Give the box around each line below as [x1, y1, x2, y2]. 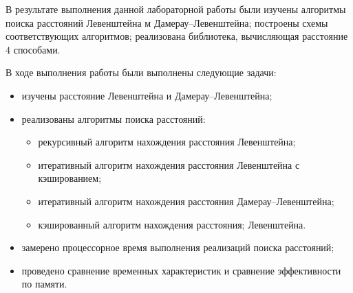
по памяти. [21, 277, 67, 291]
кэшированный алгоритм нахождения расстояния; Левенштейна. [38, 217, 306, 231]
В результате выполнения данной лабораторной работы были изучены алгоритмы [6, 2, 346, 16]
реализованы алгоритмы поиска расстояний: [21, 111, 206, 126]
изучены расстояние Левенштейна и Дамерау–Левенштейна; [21, 88, 272, 102]
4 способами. [6, 42, 61, 56]
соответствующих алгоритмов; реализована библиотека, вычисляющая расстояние [6, 29, 348, 43]
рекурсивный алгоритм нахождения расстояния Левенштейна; [38, 134, 296, 149]
